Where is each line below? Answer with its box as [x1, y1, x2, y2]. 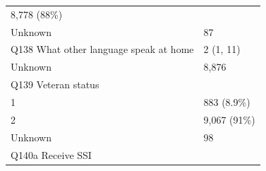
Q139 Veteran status [11, 77, 99, 92]
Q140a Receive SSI [11, 147, 92, 162]
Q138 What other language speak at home [11, 42, 194, 57]
